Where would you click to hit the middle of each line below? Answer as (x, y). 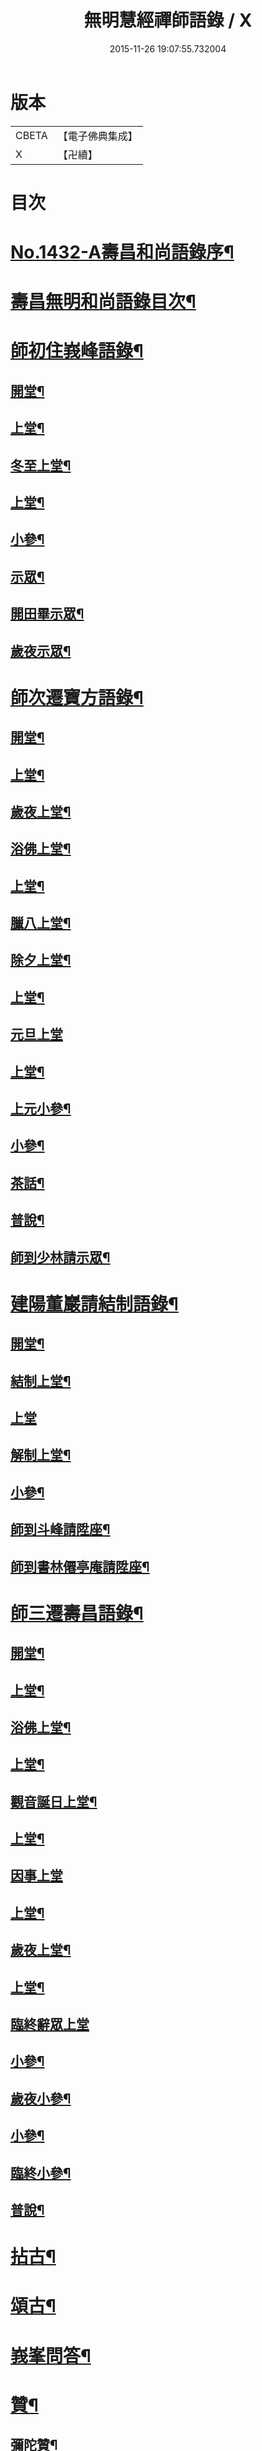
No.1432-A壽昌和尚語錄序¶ (122, 252)
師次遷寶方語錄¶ (77, 697)
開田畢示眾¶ (47, 614)
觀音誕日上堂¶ (54, 1801)
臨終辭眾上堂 (50, 2024)
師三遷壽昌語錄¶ (77, 1613)
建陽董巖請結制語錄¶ (94, 1303)
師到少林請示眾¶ (60, 1257)
